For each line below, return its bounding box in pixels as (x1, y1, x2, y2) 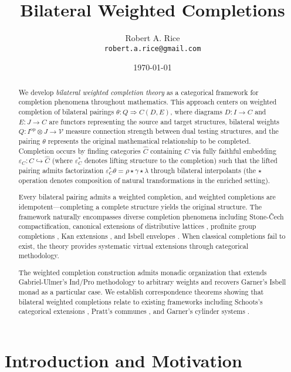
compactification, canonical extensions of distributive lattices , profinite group (18, 221, 256, 231)
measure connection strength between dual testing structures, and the (66, 126, 279, 136)
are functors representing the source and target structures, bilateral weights (49, 116, 279, 126)
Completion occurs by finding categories (18, 146, 141, 155)
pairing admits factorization (18, 165, 104, 175)
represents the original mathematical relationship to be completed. (48, 136, 251, 146)
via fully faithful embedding (191, 146, 276, 155)
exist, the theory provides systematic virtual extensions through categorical (18, 241, 249, 251)
